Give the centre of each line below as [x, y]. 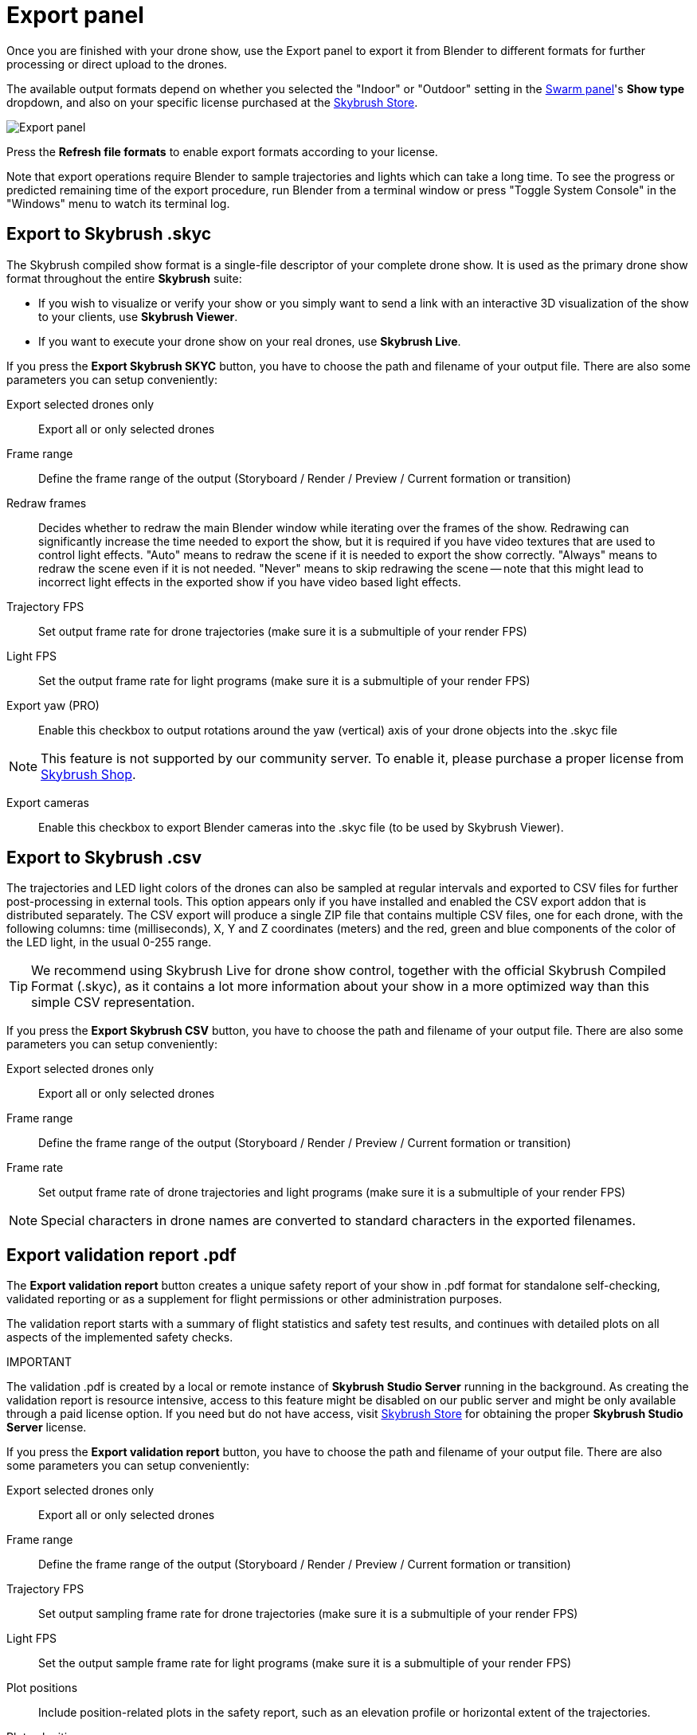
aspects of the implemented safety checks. [120, 1337]
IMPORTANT [39, 1362]
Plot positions [42, 1688]
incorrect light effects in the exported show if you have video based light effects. [250, 582]
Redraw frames [47, 503]
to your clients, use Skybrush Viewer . [138, 316]
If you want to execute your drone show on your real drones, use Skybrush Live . [250, 341]
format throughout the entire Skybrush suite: [124, 278]
